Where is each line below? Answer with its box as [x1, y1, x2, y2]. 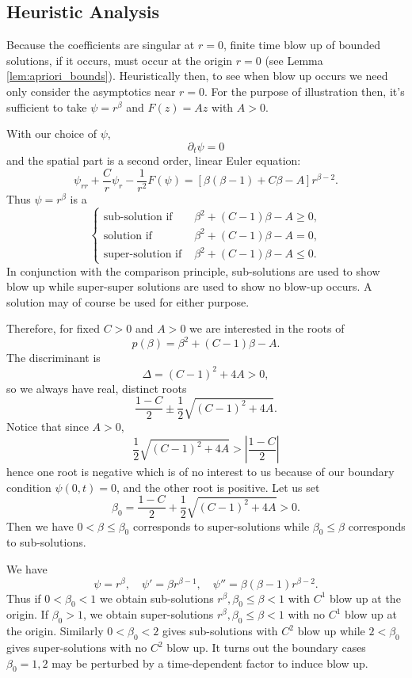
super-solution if [103, 249, 182, 261]
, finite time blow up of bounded [223, 36, 380, 53]
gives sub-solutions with [162, 623, 278, 639]
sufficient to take [6, 98, 87, 115]
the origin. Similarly [6, 623, 104, 639]
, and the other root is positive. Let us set [116, 478, 320, 495]
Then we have [6, 517, 74, 534]
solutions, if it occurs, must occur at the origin [6, 51, 233, 68]
